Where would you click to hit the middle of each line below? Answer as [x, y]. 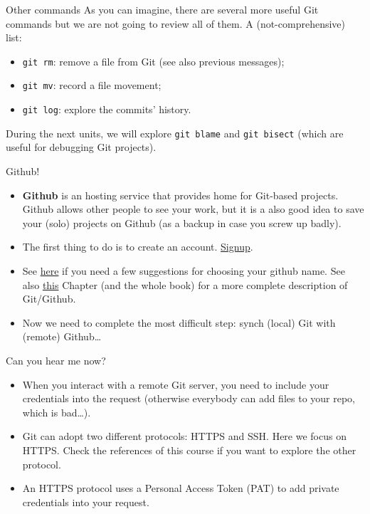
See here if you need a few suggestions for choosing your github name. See [184, 270]
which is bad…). [57, 412]
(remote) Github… [62, 336]
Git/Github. [49, 299]
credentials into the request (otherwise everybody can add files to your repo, [189, 398]
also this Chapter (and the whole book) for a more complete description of [185, 284]
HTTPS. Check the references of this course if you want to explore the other [189, 450]
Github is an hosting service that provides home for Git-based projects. [180, 195]
